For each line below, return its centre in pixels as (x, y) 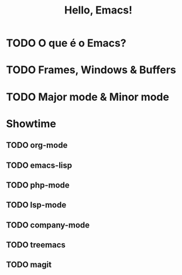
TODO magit (29, 265)
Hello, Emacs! (98, 10)
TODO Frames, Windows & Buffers (91, 70)
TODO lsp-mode (36, 205)
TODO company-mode (48, 225)
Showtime (31, 123)
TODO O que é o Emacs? (66, 43)
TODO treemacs (36, 245)
